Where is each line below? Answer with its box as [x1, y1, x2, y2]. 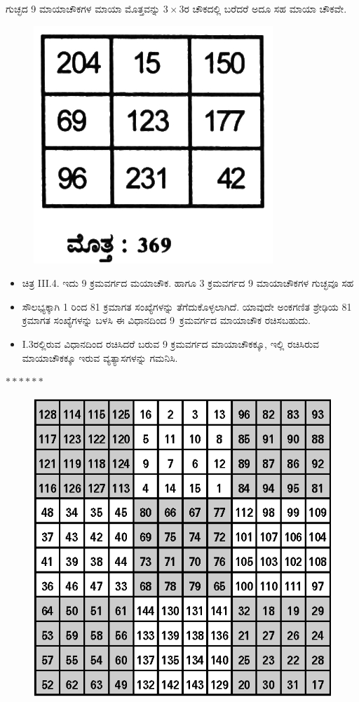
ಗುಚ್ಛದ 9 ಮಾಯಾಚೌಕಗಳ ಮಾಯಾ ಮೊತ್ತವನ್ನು [6, 1, 161, 15]
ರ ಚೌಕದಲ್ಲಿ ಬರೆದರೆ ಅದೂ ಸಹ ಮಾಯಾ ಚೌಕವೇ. [184, 1, 347, 15]
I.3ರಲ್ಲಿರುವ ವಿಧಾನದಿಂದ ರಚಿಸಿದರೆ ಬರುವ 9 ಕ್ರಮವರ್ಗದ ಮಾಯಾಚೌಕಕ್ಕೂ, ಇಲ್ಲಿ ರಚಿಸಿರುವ [22, 336, 320, 351]
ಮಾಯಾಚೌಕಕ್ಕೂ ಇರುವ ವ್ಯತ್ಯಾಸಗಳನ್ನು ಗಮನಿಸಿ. [22, 350, 178, 365]
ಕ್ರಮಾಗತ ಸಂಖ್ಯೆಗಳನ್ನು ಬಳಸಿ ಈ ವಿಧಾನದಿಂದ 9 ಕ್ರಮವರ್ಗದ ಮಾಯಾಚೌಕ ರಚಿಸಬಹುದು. [22, 313, 311, 328]
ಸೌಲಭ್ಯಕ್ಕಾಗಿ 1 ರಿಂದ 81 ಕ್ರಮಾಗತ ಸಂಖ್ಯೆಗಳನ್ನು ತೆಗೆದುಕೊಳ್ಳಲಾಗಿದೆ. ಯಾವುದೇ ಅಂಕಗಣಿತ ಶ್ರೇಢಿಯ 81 [22, 299, 352, 313]
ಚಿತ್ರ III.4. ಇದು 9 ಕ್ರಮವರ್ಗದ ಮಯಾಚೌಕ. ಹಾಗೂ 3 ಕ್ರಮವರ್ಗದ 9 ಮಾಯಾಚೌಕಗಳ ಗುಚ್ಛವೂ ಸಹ [22, 276, 354, 290]
